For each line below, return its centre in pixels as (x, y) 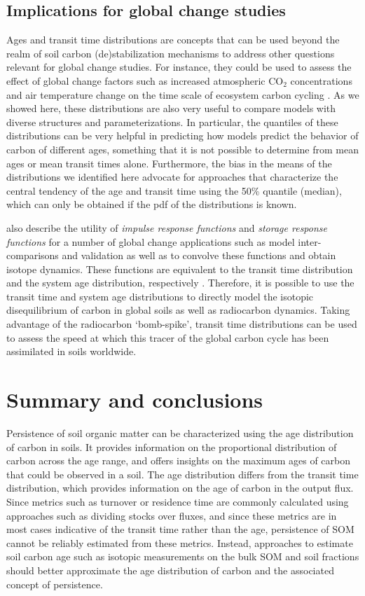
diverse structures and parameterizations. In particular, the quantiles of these (172, 122)
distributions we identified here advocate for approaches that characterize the (172, 177)
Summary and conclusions (135, 400)
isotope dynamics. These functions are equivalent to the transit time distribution (180, 269)
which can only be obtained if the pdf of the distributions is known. (152, 204)
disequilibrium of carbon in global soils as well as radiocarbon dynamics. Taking (178, 310)
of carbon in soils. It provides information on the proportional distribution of (172, 446)
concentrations (321, 80)
